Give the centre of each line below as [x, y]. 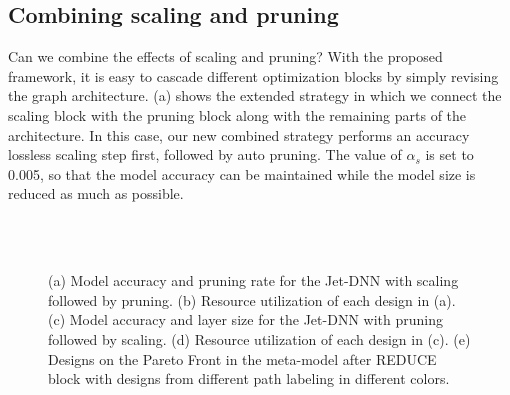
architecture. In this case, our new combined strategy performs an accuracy [239, 134]
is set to [449, 154]
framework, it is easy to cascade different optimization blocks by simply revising [253, 75]
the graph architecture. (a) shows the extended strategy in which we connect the [255, 95]
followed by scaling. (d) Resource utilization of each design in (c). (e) [259, 338]
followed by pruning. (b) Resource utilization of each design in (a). [252, 299]
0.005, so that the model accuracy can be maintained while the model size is [242, 173]
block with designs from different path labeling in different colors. [249, 378]
